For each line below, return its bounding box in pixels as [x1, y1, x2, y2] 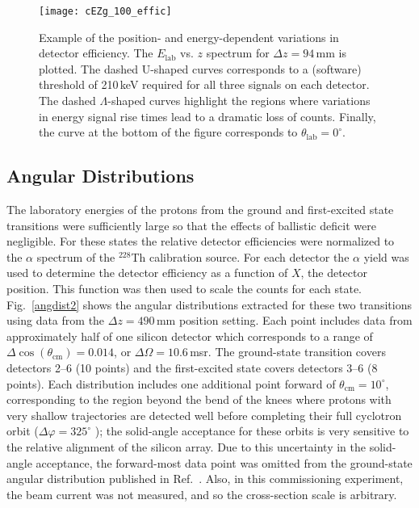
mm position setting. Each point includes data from [156, 312, 413, 329]
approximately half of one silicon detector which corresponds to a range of [6, 327, 373, 344]
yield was [363, 248, 409, 265]
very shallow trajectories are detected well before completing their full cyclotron [6, 406, 402, 423]
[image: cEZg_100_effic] [39, 6, 172, 17]
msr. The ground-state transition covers [190, 343, 386, 360]
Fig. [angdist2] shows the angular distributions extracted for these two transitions [6, 296, 412, 313]
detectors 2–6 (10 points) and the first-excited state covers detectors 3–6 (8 [6, 359, 378, 376]
